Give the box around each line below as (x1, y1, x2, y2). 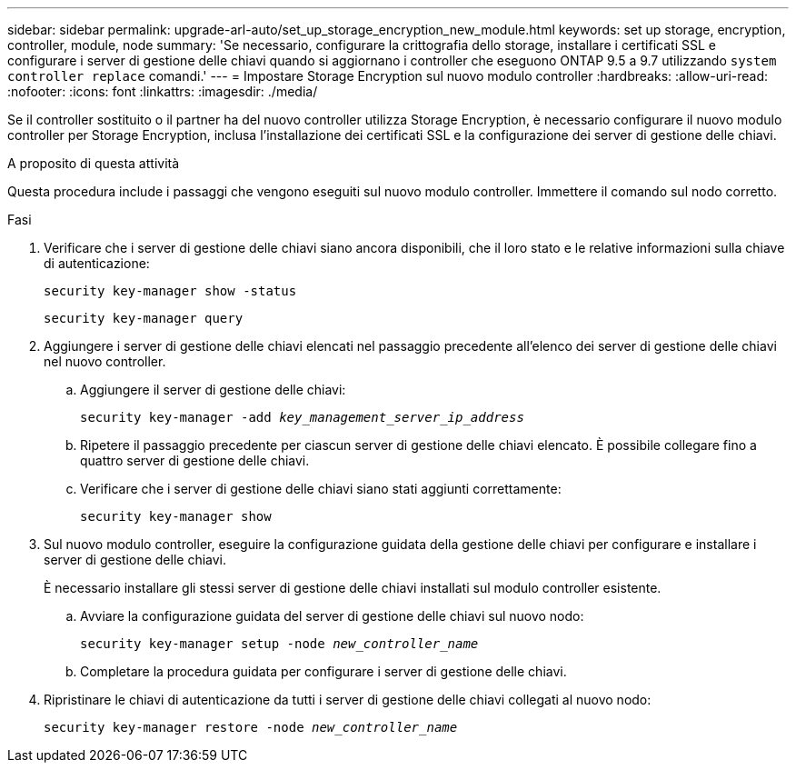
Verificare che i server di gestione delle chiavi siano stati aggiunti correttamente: (80, 481, 562, 496)
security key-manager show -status (44, 284, 297, 298)
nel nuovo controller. (44, 354, 166, 369)
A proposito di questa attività (7, 155, 180, 171)
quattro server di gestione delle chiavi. (80, 453, 310, 468)
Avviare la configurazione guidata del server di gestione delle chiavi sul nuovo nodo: (80, 608, 584, 624)
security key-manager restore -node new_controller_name (44, 720, 458, 735)
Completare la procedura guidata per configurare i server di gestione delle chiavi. (80, 664, 567, 679)
